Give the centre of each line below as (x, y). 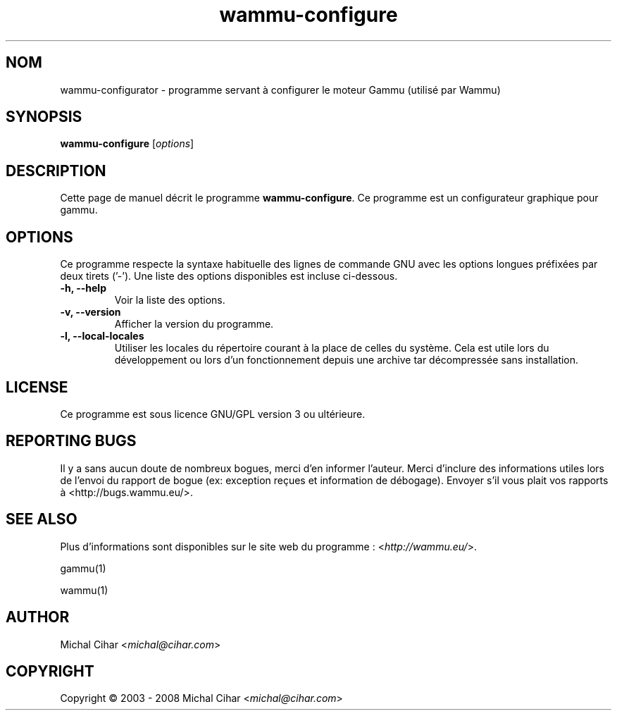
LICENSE (37, 387)
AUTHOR (38, 617)
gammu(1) (83, 568)
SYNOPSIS (44, 117)
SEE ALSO (42, 519)
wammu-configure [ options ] (127, 144)
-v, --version (91, 312)
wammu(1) (84, 590)
